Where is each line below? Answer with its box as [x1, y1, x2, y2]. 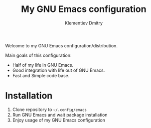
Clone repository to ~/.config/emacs [12, 106, 87, 113]
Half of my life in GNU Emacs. [12, 62, 74, 68]
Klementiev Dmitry [64, 20, 103, 26]
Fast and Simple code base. [12, 72, 70, 78]
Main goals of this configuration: [5, 52, 72, 58]
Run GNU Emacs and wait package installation [12, 112, 108, 118]
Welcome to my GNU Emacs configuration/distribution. [5, 42, 118, 48]
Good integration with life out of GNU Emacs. [12, 67, 105, 73]
